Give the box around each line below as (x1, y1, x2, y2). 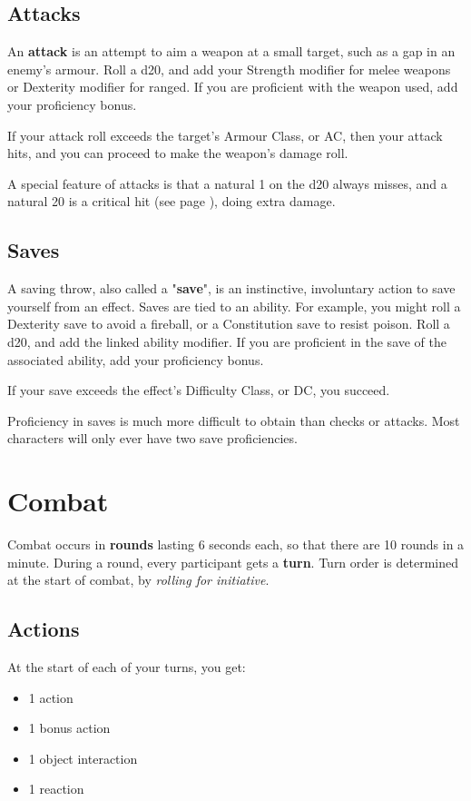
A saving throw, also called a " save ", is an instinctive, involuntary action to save (7, 279, 456, 298)
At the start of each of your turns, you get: (7, 658, 246, 677)
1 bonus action (28, 718, 111, 737)
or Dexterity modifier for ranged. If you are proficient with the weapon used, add (7, 77, 458, 96)
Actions (7, 615, 80, 643)
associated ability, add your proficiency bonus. (7, 350, 264, 369)
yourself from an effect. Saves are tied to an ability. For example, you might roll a (7, 296, 461, 315)
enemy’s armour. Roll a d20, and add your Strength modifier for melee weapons (7, 59, 451, 78)
